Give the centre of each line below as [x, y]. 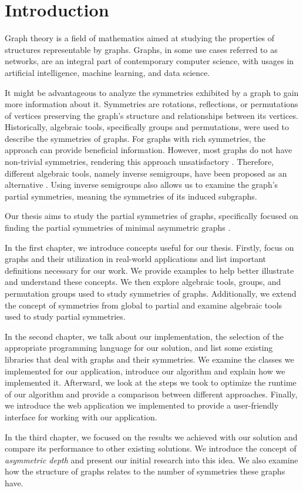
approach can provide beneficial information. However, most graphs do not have [149, 150]
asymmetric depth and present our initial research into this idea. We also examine [151, 460]
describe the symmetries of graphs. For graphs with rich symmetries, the [135, 138]
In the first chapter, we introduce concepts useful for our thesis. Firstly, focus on [149, 247]
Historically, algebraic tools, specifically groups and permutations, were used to [147, 127]
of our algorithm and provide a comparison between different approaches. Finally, [151, 394]
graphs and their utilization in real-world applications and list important [136, 259]
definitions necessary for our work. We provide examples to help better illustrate [149, 270]
